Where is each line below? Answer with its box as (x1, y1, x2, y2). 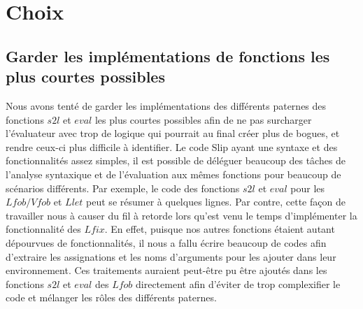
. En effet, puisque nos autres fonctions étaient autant (104, 222, 335, 236)
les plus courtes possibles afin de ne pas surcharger (94, 112, 312, 127)
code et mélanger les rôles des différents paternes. (6, 290, 217, 305)
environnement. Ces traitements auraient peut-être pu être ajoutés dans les (6, 263, 327, 278)
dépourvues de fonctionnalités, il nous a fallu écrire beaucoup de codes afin (6, 235, 327, 250)
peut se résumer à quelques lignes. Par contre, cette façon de (86, 194, 346, 209)
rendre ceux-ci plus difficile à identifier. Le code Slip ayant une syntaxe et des (6, 139, 338, 154)
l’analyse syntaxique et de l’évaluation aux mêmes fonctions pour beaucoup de (6, 166, 341, 181)
